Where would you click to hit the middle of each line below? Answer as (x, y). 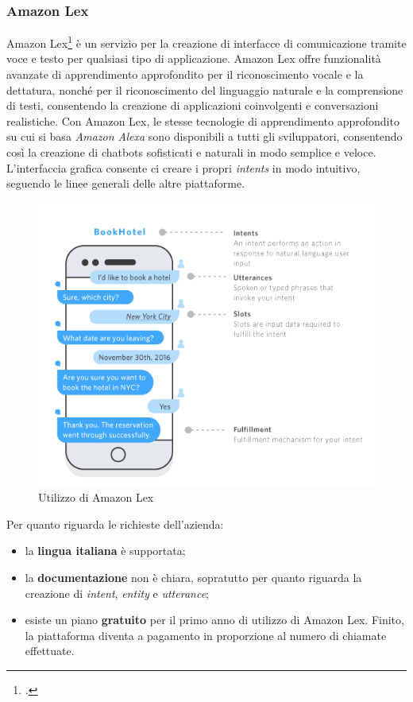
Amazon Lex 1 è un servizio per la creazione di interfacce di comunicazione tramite (206, 42)
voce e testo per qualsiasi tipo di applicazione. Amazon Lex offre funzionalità (194, 58)
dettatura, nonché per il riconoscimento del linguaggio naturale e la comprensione (205, 89)
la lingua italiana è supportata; (105, 551)
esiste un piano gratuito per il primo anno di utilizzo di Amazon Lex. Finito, (214, 620)
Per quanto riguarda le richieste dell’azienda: (115, 524)
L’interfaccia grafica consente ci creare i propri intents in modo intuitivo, (183, 167)
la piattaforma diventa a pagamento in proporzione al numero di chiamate (206, 635)
